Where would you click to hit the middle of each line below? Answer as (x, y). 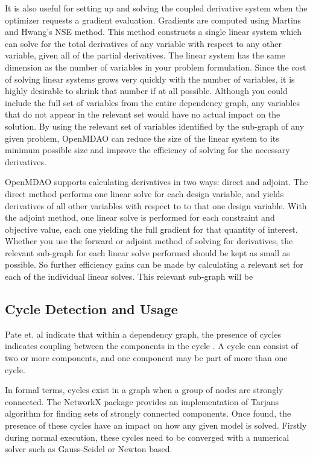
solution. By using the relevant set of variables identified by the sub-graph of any (155, 126)
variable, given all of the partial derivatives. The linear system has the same (145, 55)
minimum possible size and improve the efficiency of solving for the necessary (147, 150)
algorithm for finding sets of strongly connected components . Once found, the (148, 413)
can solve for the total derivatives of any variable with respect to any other (143, 43)
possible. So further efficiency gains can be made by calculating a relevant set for (154, 264)
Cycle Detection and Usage (91, 309)
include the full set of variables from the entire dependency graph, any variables (152, 102)
